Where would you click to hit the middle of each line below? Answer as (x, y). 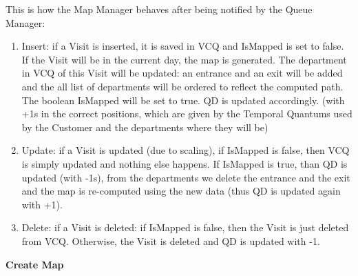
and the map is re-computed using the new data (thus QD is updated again (181, 191)
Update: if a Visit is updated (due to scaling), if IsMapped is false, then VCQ (186, 150)
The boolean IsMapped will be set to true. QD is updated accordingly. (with (183, 100)
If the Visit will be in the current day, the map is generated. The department (184, 59)
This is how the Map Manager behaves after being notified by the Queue (159, 9)
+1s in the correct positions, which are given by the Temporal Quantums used (187, 114)
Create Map (35, 264)
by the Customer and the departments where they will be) (145, 127)
